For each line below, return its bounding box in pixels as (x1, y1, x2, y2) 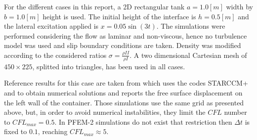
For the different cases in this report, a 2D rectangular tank (4, 1, 185, 11)
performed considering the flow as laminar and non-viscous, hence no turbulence (4, 30, 247, 41)
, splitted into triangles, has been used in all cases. (32, 61, 185, 71)
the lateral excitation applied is (4, 21, 99, 31)
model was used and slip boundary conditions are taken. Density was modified (4, 40, 241, 50)
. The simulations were (156, 21, 225, 31)
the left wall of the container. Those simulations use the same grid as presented (4, 97, 244, 107)
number (224, 107, 247, 117)
